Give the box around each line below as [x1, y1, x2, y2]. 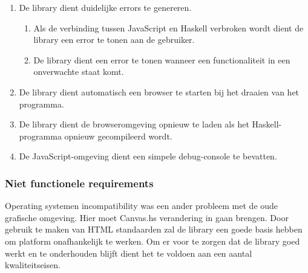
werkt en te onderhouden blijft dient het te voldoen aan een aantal [5, 246, 252, 259]
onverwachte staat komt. [33, 65, 124, 78]
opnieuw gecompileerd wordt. [64, 129, 172, 142]
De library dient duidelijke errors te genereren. [19, 1, 192, 13]
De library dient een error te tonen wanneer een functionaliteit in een [33, 53, 290, 66]
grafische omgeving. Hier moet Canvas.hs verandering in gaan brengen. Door [5, 211, 289, 223]
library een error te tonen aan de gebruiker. [33, 33, 195, 46]
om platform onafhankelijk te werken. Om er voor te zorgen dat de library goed [5, 234, 300, 247]
